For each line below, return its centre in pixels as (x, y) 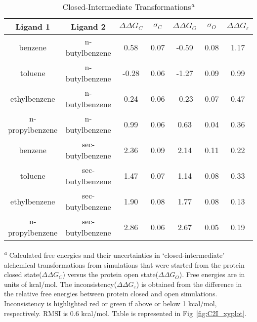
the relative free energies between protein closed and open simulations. (111, 294)
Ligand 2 (88, 27)
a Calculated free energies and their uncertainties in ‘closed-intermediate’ (114, 254)
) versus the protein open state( (110, 274)
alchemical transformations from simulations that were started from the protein (124, 264)
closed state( (23, 274)
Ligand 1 (33, 27)
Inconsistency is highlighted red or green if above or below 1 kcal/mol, (110, 303)
